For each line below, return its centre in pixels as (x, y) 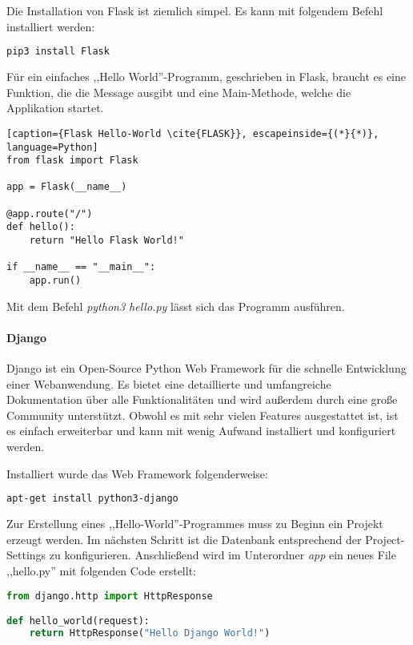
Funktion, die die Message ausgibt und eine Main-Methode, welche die (179, 92)
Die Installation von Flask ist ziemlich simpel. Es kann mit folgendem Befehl (195, 10)
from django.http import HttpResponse (110, 596)
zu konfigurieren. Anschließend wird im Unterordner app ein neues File (223, 555)
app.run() (55, 281)
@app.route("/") (50, 214)
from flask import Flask (72, 161)
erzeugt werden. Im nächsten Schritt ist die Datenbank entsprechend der (184, 539)
